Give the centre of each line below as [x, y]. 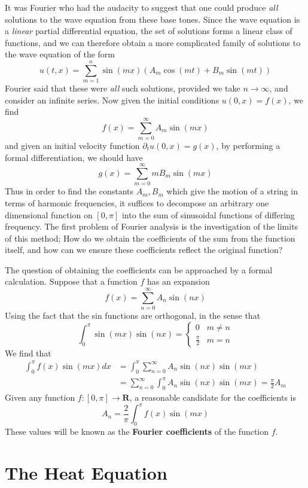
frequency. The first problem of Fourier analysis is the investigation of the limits [152, 226]
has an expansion [178, 281]
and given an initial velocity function [72, 145]
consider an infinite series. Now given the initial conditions [112, 100]
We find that [28, 353]
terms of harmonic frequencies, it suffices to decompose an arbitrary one [137, 202]
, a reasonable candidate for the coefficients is [213, 397]
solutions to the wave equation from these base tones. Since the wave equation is [153, 19]
